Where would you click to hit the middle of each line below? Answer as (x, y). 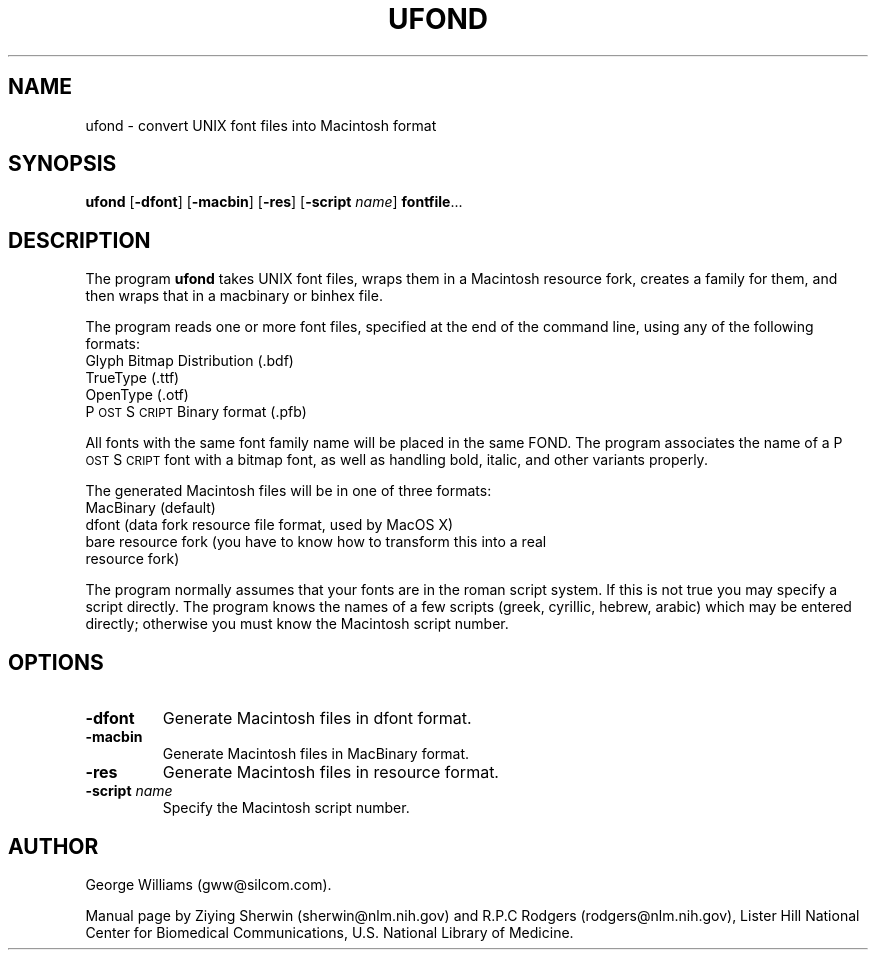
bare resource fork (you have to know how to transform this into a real (316, 542)
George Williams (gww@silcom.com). (208, 884)
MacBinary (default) (150, 508)
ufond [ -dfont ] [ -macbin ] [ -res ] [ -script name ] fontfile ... (274, 202)
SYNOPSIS (62, 164)
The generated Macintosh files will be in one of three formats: (288, 491)
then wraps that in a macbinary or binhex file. (234, 296)
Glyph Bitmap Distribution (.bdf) (189, 361)
